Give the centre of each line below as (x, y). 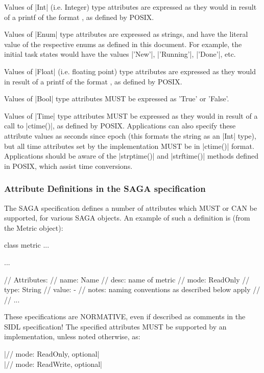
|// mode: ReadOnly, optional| (52, 354)
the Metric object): (34, 227)
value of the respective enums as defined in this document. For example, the (123, 44)
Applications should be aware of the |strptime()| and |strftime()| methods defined (131, 156)
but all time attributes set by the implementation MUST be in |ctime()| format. (129, 146)
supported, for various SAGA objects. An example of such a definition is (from (127, 218)
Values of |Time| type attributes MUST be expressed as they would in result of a (131, 115)
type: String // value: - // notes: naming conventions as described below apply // (132, 289)
